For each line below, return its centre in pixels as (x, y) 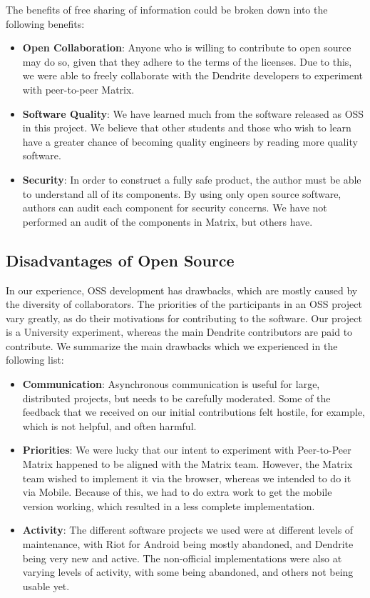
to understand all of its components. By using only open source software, (182, 193)
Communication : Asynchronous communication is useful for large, (171, 384)
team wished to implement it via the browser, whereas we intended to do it (187, 478)
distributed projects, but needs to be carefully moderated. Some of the (176, 398)
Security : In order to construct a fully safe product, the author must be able (192, 179)
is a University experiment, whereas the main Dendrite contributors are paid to (179, 332)
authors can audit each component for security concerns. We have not (175, 208)
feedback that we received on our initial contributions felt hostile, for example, (194, 412)
